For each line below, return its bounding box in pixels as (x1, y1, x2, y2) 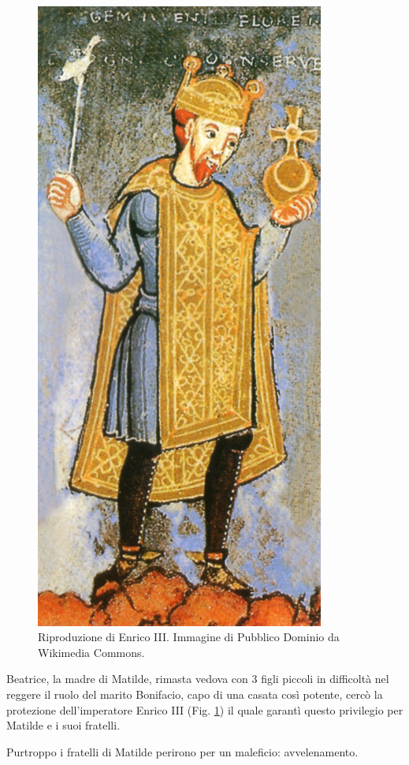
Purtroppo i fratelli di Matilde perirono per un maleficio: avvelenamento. (6, 743, 359, 759)
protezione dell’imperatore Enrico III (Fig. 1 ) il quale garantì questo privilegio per (6, 701, 403, 718)
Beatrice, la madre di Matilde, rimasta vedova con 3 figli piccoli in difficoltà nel (6, 670, 389, 687)
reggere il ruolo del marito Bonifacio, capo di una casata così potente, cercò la (6, 685, 383, 702)
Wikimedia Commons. (38, 644, 145, 660)
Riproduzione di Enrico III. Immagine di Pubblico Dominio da (38, 629, 340, 645)
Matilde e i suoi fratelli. (6, 717, 121, 733)
